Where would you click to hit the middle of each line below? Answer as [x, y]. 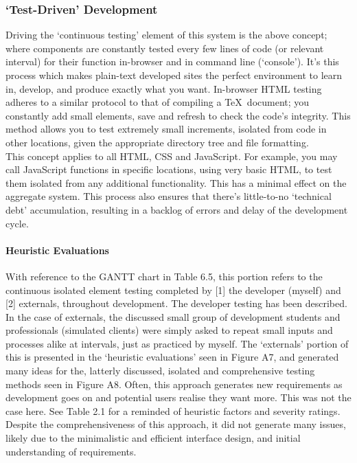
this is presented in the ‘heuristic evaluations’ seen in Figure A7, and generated [172, 357]
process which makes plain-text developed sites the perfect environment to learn [174, 75]
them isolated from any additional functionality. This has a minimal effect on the [176, 182]
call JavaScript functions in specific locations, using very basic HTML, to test [169, 169]
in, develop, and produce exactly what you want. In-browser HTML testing [164, 88]
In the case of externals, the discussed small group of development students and [173, 316]
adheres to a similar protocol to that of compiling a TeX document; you [158, 102]
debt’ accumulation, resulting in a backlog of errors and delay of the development [177, 209]
